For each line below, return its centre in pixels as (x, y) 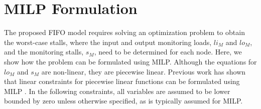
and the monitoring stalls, (44, 52)
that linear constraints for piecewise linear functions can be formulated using (122, 81)
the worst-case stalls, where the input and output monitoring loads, (108, 42)
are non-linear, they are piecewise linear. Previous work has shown (144, 71)
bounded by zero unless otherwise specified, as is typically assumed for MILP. (123, 101)
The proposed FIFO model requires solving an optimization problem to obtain (124, 32)
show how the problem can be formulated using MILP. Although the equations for (130, 61)
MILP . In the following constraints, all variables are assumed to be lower (117, 91)
